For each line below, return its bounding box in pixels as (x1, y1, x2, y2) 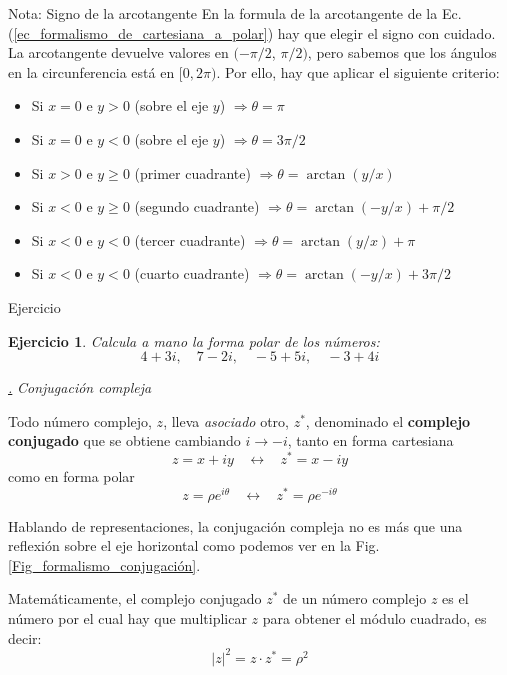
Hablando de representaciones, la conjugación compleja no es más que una (8, 515, 463, 536)
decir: (8, 627, 42, 648)
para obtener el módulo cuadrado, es (262, 608, 487, 629)
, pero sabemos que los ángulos (307, 42, 497, 63)
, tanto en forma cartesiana (287, 430, 454, 451)
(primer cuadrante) (134, 162, 251, 183)
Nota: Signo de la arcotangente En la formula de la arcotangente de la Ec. (8, 3, 462, 23)
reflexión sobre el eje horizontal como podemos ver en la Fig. (8, 535, 380, 556)
